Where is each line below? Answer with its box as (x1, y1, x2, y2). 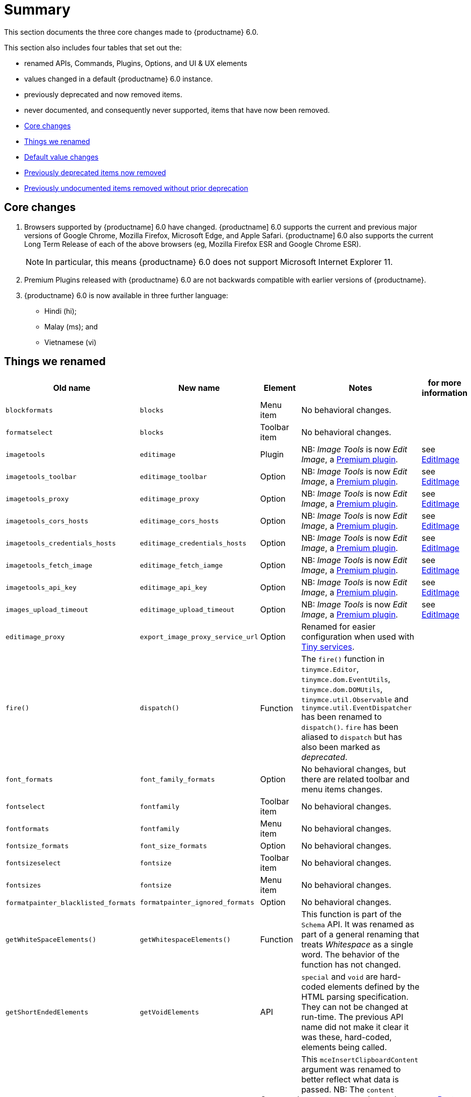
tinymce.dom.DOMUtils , (301, 684, 383, 695)
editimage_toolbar (140, 472, 207, 481)
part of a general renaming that (301, 929, 419, 940)
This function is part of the (301, 909, 402, 920)
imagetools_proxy (6, 495, 69, 503)
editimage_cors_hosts (140, 517, 219, 525)
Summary (4, 1, 71, 18)
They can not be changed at (301, 1002, 408, 1012)
